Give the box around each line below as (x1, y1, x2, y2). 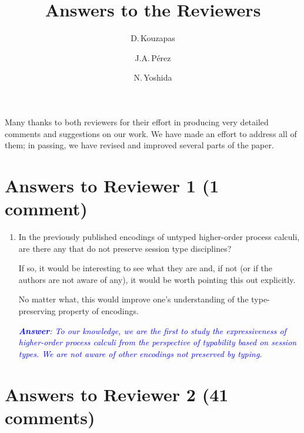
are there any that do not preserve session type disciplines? (18, 242, 232, 254)
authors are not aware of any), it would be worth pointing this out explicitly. (18, 273, 296, 285)
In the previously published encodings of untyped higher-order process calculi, (18, 231, 300, 242)
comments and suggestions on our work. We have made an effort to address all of (5, 127, 297, 139)
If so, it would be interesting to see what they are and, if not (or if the (18, 262, 273, 274)
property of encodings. (58, 304, 139, 317)
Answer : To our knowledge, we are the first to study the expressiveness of (18, 324, 286, 337)
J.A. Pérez (135, 51, 171, 64)
